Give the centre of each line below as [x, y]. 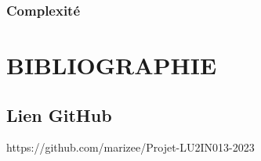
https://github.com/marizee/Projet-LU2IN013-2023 [130, 147]
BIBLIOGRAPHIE [112, 65]
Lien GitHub [59, 114]
